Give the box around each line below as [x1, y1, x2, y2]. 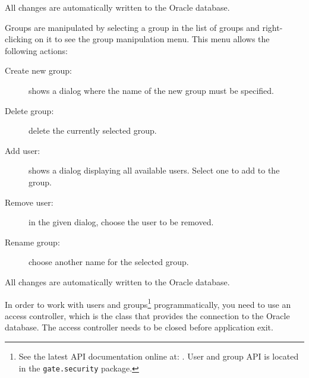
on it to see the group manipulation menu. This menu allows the [34, 33, 270, 45]
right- [262, 21, 283, 33]
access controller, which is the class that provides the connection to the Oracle [5, 309, 290, 322]
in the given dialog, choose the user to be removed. [29, 216, 214, 228]
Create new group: [5, 64, 72, 77]
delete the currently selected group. [29, 124, 157, 137]
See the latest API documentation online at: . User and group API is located [18, 349, 299, 362]
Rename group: [5, 235, 60, 248]
